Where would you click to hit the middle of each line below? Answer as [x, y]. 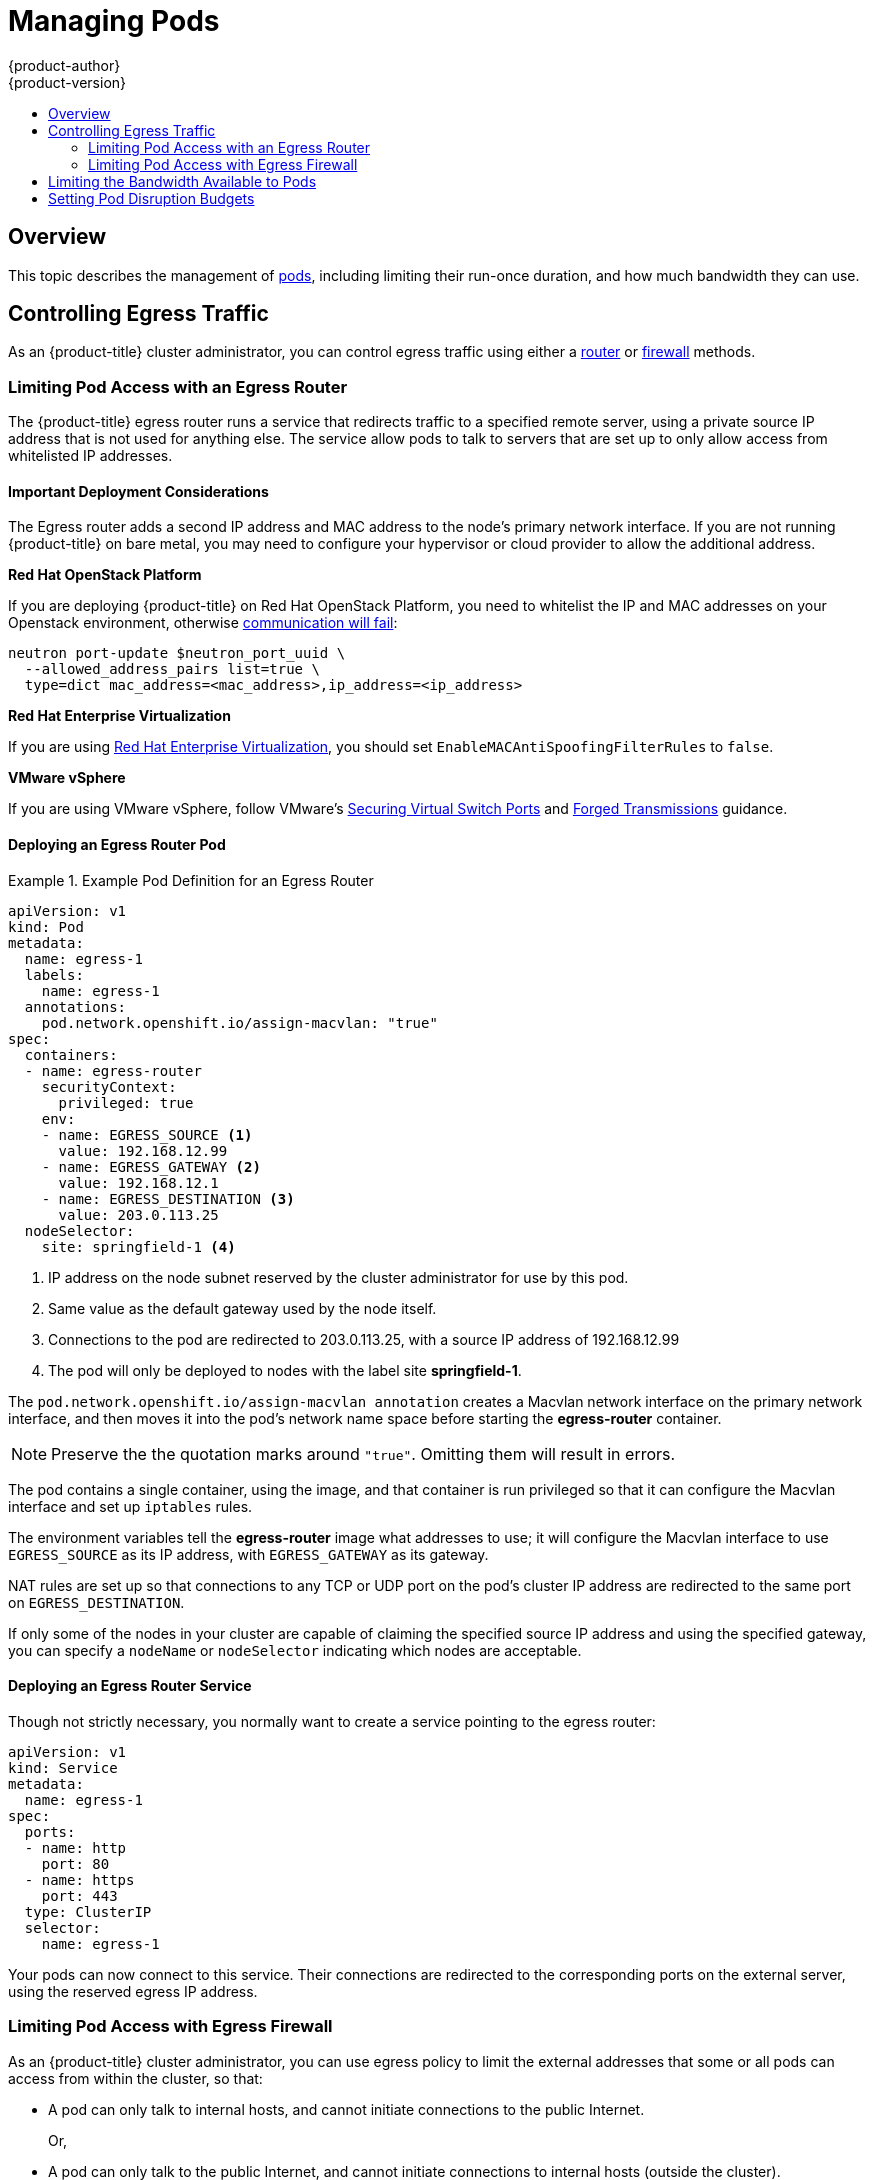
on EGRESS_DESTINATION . [96, 1602]
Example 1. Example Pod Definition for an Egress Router [191, 880]
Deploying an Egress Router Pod [117, 845]
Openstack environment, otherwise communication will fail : [203, 623]
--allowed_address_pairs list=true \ [172, 669]
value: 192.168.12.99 [143, 1150]
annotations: [75, 1006]
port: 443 [79, 1895]
